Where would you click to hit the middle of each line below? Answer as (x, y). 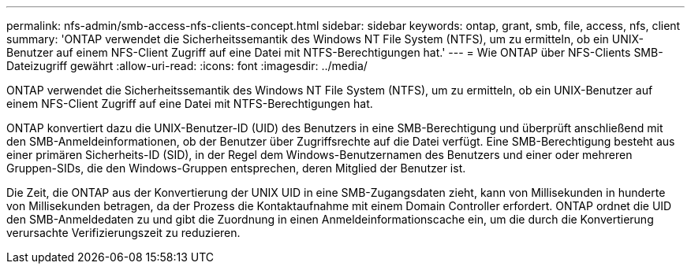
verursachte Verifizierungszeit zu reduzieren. (123, 233)
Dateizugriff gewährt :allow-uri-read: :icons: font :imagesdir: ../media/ (187, 66)
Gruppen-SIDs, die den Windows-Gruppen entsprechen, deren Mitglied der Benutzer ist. (236, 168)
